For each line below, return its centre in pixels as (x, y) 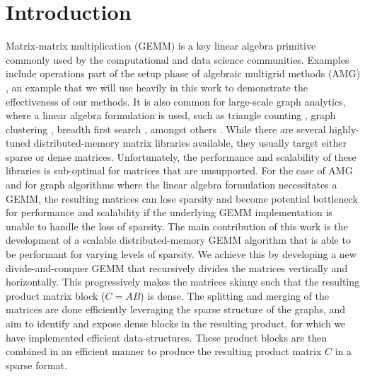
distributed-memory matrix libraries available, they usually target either (190, 143)
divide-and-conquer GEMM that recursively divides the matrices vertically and (177, 268)
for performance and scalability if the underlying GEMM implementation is (169, 212)
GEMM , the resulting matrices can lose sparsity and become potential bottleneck (182, 198)
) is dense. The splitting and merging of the (234, 295)
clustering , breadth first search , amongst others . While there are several (166, 129)
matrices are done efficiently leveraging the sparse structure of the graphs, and (176, 309)
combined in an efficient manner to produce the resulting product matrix (164, 351)
